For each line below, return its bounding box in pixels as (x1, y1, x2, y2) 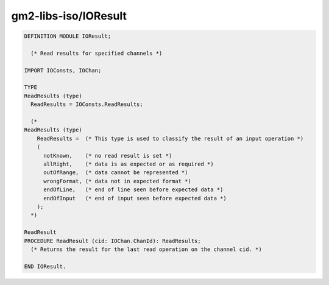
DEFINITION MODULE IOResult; (24, 33, 111, 40)
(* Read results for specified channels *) (30, 49, 163, 57)
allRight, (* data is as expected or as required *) (43, 161, 214, 167)
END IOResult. (24, 262, 66, 270)
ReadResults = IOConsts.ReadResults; (30, 101, 143, 108)
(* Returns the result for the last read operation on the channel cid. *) (30, 245, 262, 253)
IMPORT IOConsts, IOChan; (24, 67, 102, 74)
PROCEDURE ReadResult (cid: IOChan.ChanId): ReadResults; (24, 237, 201, 244)
